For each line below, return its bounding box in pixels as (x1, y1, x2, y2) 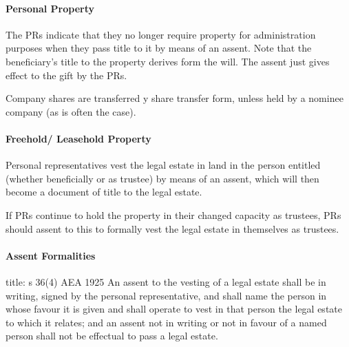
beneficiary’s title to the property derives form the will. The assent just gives (6, 54, 330, 68)
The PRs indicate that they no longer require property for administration (6, 27, 316, 41)
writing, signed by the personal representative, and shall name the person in (6, 288, 327, 302)
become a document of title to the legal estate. (6, 185, 202, 199)
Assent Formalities (6, 248, 96, 262)
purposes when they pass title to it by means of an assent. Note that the (6, 41, 312, 55)
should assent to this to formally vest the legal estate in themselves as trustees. (6, 221, 339, 235)
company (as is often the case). (6, 104, 136, 118)
